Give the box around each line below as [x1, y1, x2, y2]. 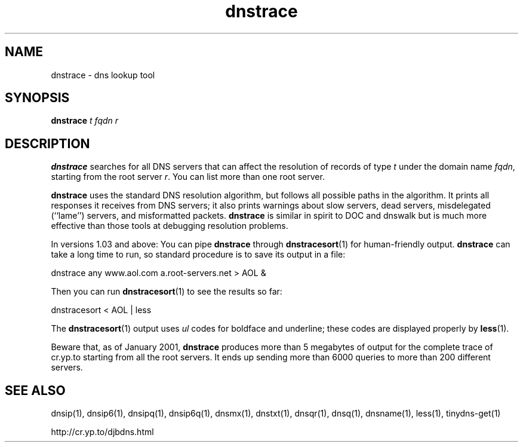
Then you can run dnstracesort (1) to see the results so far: [51, 286, 282, 297]
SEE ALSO [5, 382, 66, 398]
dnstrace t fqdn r [51, 115, 119, 126]
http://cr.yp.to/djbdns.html [51, 427, 154, 437]
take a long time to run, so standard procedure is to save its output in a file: [51, 249, 346, 260]
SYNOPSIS [5, 90, 70, 106]
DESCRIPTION [5, 136, 90, 151]
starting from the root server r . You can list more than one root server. [51, 172, 325, 182]
